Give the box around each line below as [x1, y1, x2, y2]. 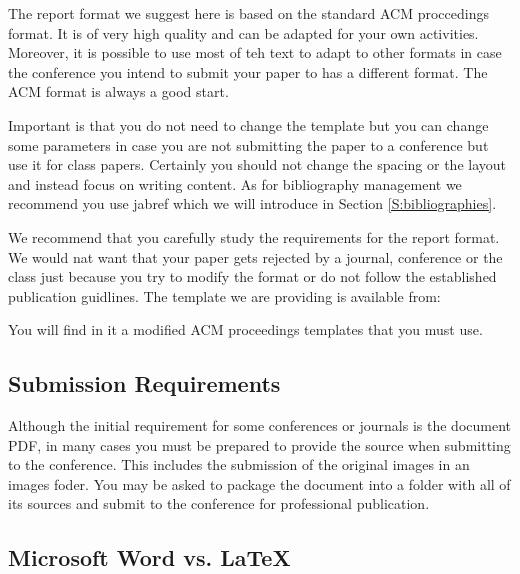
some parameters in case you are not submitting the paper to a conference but [8, 134, 489, 155]
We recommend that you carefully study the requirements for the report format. [8, 226, 500, 247]
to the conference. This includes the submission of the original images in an [8, 454, 470, 475]
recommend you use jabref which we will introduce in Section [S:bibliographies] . [8, 193, 497, 214]
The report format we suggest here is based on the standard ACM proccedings [8, 3, 489, 23]
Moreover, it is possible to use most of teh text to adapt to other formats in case [8, 42, 502, 63]
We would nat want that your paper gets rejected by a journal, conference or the [8, 246, 503, 267]
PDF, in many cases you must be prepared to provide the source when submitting [8, 434, 511, 455]
